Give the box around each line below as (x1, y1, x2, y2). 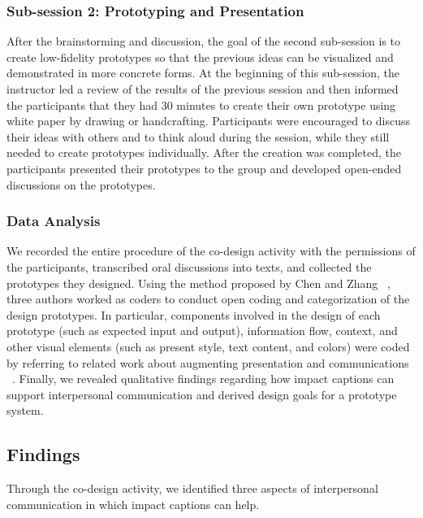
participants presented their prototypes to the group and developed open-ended (6, 159, 402, 176)
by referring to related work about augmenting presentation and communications (6, 354, 409, 371)
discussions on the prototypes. (6, 176, 156, 193)
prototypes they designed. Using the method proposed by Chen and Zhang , (6, 274, 391, 291)
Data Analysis (6, 211, 101, 231)
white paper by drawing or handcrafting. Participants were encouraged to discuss (6, 112, 411, 129)
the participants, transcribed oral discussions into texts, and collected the (6, 258, 372, 275)
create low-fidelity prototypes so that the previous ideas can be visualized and (6, 48, 394, 65)
